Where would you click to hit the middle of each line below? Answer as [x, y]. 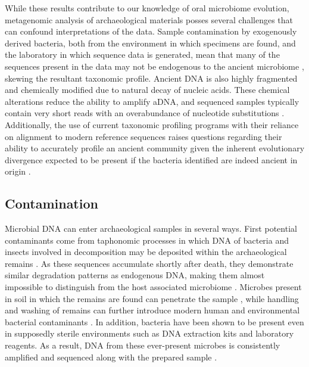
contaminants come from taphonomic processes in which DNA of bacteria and [147, 240]
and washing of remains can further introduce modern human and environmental [152, 310]
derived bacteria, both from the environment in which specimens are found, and [150, 43]
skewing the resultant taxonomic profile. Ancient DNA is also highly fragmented [151, 78]
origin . [18, 171]
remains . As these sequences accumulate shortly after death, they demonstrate [149, 263]
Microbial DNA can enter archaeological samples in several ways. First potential [151, 228]
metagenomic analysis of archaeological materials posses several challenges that [149, 19]
